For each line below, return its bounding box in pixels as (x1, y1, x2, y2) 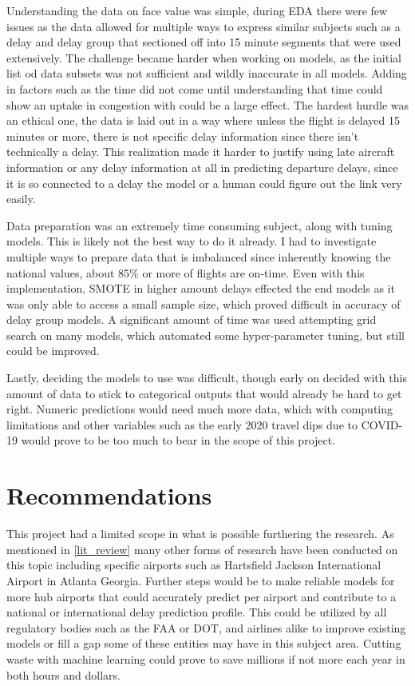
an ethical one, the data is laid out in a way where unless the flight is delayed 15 (6, 112, 401, 129)
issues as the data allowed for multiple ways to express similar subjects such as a (6, 18, 401, 34)
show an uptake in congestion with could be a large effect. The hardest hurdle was (6, 96, 409, 113)
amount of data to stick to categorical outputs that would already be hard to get (6, 385, 402, 401)
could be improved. (6, 342, 100, 359)
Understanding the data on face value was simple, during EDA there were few (6, 2, 388, 18)
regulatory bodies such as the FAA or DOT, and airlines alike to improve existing (6, 619, 406, 636)
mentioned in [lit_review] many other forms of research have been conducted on (6, 540, 398, 557)
